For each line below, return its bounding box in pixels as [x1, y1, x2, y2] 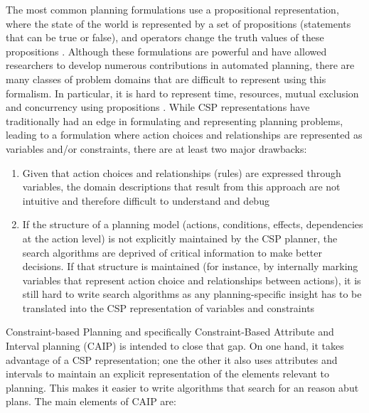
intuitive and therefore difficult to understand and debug [22, 193, 269, 208]
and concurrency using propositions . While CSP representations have [6, 100, 310, 114]
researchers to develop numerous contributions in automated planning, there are [6, 58, 355, 73]
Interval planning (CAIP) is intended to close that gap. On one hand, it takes [6, 338, 344, 353]
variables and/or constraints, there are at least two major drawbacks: [6, 141, 307, 156]
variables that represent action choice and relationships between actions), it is [22, 272, 361, 287]
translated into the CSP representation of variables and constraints [22, 300, 315, 315]
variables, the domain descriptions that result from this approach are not [22, 179, 341, 194]
